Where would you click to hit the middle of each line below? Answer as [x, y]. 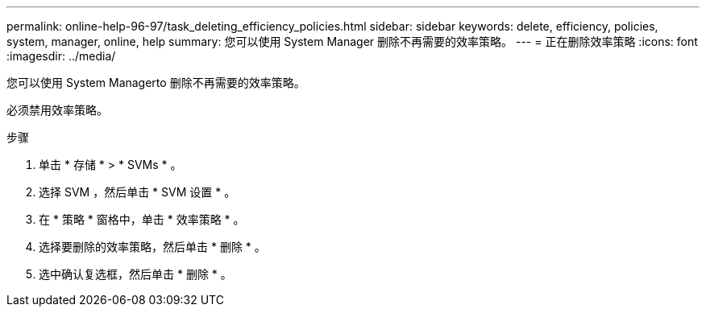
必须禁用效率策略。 [57, 110]
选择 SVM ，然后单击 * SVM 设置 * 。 [137, 192]
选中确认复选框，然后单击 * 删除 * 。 [135, 274]
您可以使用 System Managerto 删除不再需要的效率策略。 [156, 82]
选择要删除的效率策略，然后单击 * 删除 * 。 [152, 247]
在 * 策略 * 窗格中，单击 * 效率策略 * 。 [142, 219]
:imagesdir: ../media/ [61, 56]
